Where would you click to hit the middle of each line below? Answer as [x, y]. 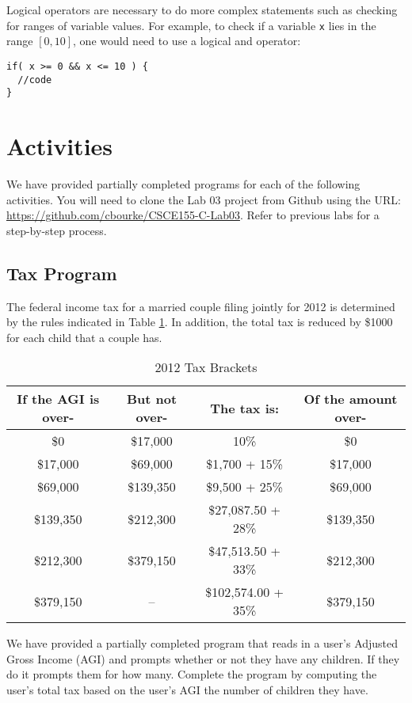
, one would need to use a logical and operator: [187, 41]
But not [152, 399]
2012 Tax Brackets [206, 367]
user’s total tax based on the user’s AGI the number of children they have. [187, 690]
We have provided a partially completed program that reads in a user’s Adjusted [202, 643]
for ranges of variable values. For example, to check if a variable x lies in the [191, 25]
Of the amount [351, 399]
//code [35, 80]
